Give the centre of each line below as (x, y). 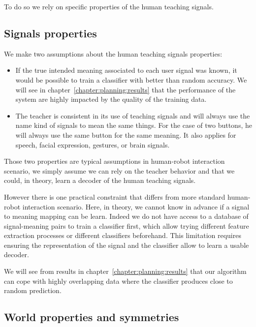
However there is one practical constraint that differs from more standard (115, 196)
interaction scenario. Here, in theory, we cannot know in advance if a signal (136, 206)
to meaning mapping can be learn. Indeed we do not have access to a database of (126, 216)
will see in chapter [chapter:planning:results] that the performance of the (126, 89)
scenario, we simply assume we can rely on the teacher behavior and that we (119, 170)
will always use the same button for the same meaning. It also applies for (126, 134)
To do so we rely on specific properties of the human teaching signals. (109, 6)
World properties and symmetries (92, 317)
